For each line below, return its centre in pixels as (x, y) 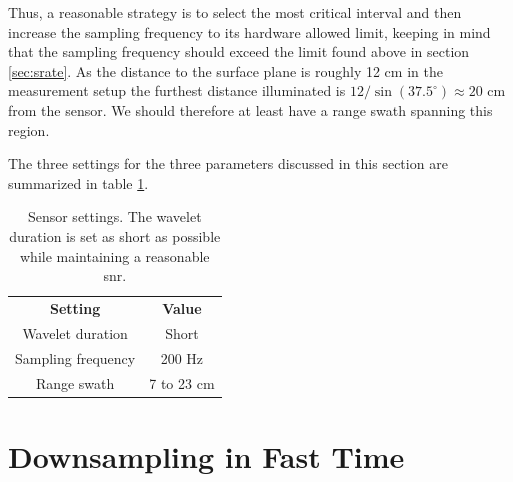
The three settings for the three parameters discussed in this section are (228, 163)
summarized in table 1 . (78, 182)
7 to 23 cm (182, 382)
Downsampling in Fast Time (206, 455)
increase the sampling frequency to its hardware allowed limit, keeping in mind (249, 31)
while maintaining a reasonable (115, 255)
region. (29, 129)
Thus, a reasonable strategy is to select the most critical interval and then (235, 12)
